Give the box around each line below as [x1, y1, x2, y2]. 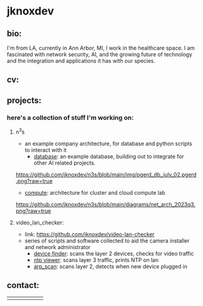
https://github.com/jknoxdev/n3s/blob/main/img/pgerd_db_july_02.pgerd [15, 171, 197, 178]
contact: [7, 280, 40, 291]
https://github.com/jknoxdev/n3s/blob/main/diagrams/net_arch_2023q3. [15, 201, 196, 208]
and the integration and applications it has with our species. [7, 57, 156, 64]
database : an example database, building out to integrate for [33, 152, 184, 160]
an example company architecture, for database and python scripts [24, 140, 193, 147]
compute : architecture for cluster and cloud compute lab [24, 189, 166, 196]
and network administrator [24, 243, 91, 250]
